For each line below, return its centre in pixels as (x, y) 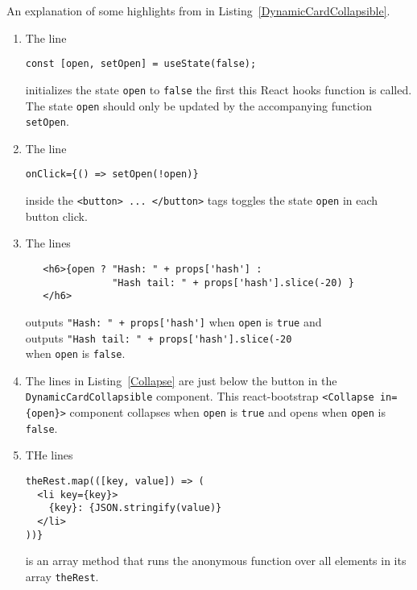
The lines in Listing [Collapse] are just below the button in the (181, 380)
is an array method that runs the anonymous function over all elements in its (216, 561)
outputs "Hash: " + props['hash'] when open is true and (173, 321)
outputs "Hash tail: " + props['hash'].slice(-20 (159, 337)
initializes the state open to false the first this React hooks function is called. (219, 89)
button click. (56, 216)
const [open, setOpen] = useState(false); (141, 64)
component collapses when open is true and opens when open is (227, 412)
